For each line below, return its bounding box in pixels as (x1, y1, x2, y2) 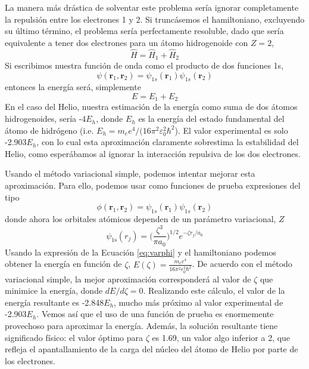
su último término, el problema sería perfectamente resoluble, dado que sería (5, 24, 284, 37)
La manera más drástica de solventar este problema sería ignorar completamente (5, 1, 299, 13)
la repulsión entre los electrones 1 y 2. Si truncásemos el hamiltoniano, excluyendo (5, 13, 305, 25)
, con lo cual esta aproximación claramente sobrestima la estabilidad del (36, 136, 299, 148)
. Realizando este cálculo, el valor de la (143, 284, 285, 297)
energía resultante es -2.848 (5, 296, 104, 308)
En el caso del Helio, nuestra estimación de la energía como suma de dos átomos (5, 100, 298, 113)
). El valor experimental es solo (174, 124, 288, 136)
